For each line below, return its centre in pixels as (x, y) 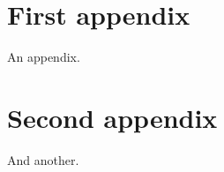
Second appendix (112, 117)
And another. (43, 159)
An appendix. (44, 57)
